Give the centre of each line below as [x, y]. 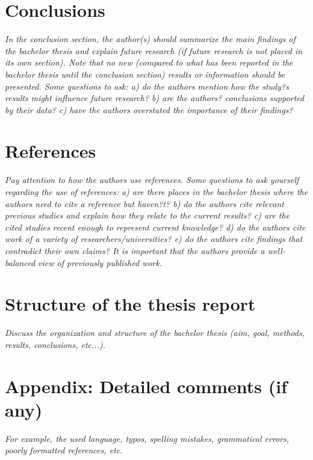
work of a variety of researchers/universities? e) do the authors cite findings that [154, 239]
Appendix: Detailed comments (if [146, 386]
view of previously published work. [100, 262]
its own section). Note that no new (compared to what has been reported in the [149, 62]
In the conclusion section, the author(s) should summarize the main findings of [150, 39]
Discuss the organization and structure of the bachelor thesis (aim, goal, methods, [155, 333]
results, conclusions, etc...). [55, 344]
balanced [20, 262]
